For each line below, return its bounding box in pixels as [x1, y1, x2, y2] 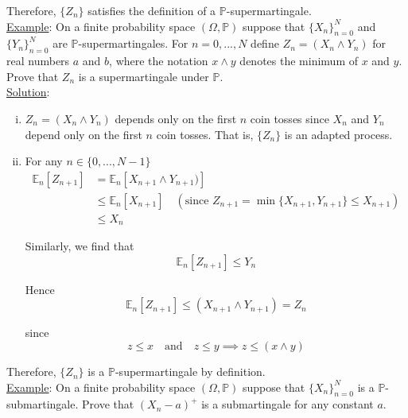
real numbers [6, 52, 70, 69]
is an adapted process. [284, 126, 393, 142]
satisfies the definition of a [87, 2, 216, 18]
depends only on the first [115, 110, 237, 126]
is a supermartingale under [78, 68, 209, 84]
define [251, 35, 279, 52]
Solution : [6, 83, 50, 100]
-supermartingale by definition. [115, 363, 266, 380]
